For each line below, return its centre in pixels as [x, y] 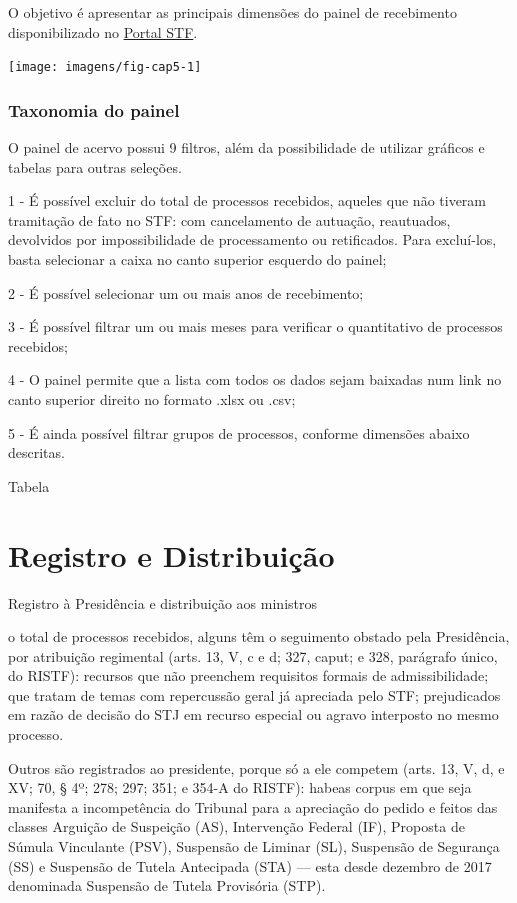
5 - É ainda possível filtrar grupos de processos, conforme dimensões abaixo [239, 432]
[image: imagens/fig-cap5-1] [105, 67]
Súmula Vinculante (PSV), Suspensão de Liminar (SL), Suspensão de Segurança [254, 846]
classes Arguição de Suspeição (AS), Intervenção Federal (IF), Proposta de [236, 826]
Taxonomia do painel [94, 109]
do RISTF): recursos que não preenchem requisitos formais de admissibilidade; [248, 675]
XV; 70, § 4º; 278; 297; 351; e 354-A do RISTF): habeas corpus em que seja [240, 787]
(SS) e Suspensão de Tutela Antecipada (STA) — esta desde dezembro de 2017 [250, 865]
